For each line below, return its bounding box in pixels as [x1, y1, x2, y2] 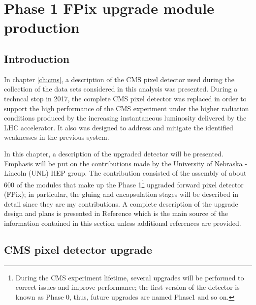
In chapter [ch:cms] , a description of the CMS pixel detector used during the [4, 74, 234, 84]
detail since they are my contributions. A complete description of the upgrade [4, 198, 238, 209]
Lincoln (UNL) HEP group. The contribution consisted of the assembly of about [4, 168, 247, 178]
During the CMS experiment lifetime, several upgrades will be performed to [15, 272, 244, 282]
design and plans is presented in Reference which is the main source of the [4, 208, 228, 218]
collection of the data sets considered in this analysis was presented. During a [4, 84, 238, 94]
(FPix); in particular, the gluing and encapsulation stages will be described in [4, 188, 239, 199]
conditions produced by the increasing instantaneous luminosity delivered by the [4, 113, 247, 123]
